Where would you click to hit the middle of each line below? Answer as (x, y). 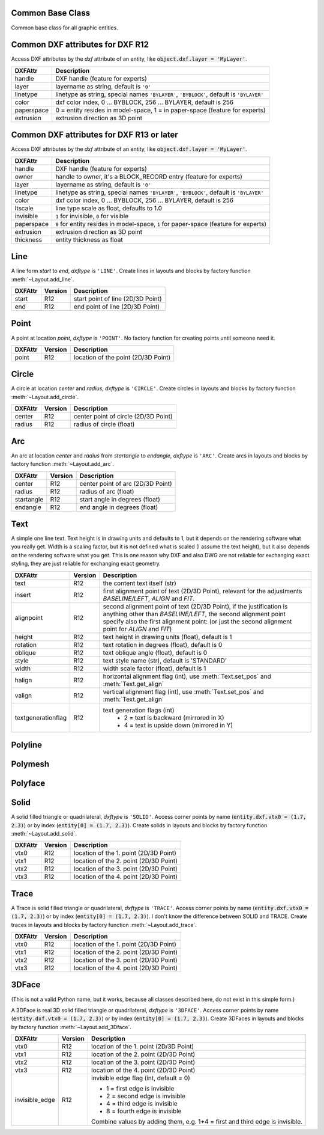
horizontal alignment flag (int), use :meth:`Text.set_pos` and (187, 676)
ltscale (24, 208)
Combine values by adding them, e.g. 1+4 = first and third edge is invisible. (197, 1122)
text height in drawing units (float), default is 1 (167, 637)
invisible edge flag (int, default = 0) (140, 1078)
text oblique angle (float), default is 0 (155, 652)
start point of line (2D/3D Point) (118, 299)
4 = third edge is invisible (142, 1104)
